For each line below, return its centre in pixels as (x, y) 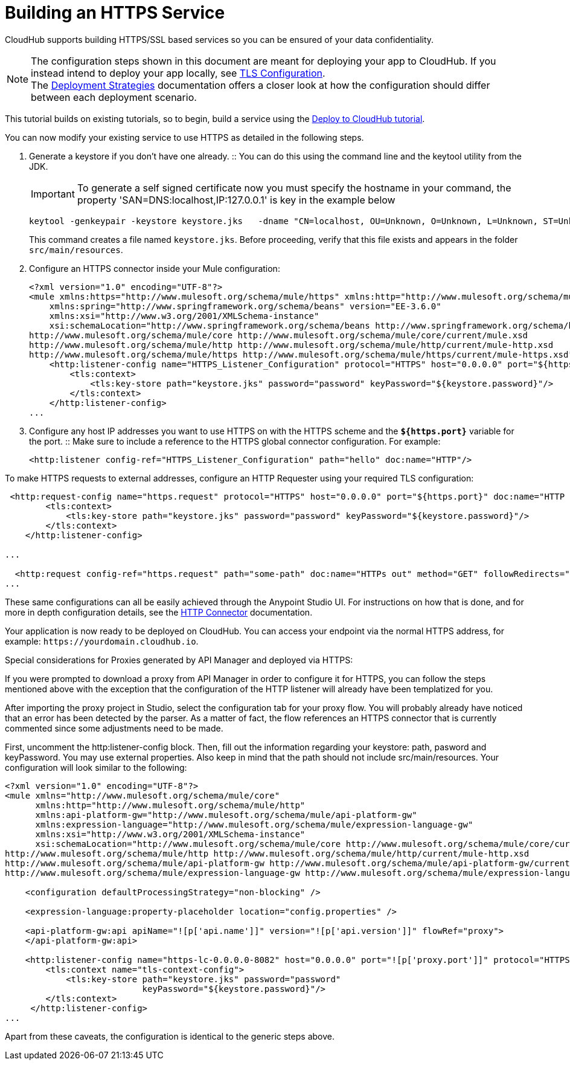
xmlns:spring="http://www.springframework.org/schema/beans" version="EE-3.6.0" (245, 306)
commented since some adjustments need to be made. (114, 728)
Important (53, 194)
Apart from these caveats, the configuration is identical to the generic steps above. (170, 1036)
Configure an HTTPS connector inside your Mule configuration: (155, 268)
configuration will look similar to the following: (96, 767)
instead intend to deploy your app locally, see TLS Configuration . (178, 73)
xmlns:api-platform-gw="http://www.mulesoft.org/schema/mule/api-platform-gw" (226, 815)
